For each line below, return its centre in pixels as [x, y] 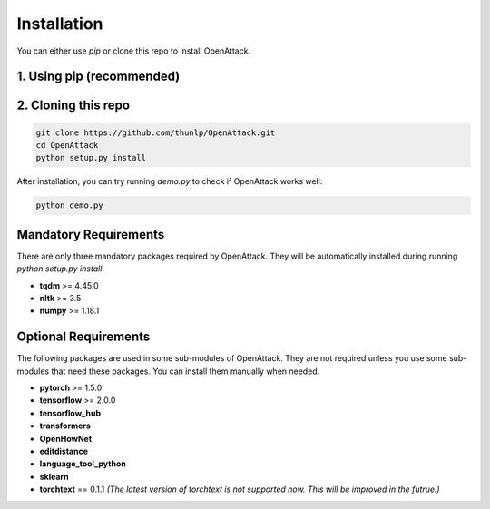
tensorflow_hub [70, 413]
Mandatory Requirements [91, 235]
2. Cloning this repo [73, 106]
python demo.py [69, 206]
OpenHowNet [66, 438]
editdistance [64, 451]
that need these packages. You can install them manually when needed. [186, 371]
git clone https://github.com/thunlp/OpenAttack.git [156, 132]
